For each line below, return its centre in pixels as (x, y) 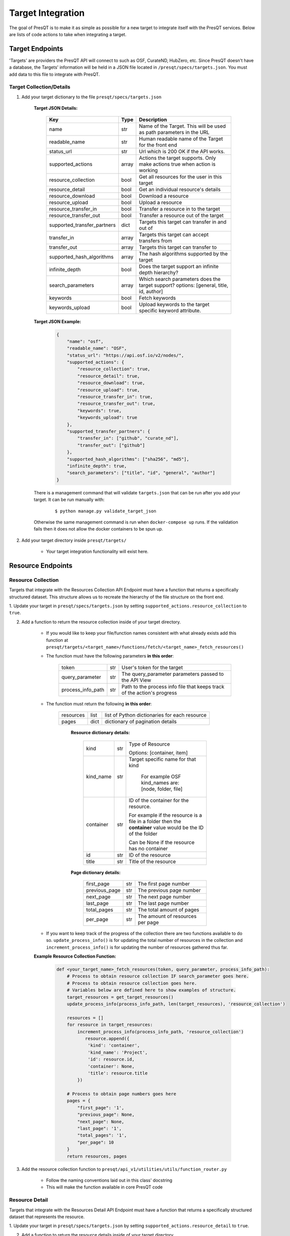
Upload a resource (160, 202)
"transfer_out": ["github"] (111, 445)
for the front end (158, 145)
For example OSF (161, 776)
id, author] (151, 291)
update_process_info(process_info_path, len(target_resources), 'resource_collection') (176, 1004)
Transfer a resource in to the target (180, 209)
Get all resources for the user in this (180, 177)
